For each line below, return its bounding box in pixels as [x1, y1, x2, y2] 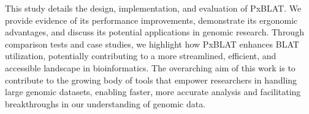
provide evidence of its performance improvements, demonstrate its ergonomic [5, 13, 298, 26]
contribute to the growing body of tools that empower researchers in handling [5, 73, 297, 86]
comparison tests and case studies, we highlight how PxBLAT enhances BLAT [5, 37, 299, 50]
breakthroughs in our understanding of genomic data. [5, 97, 206, 110]
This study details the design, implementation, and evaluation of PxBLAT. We [5, 2, 302, 14]
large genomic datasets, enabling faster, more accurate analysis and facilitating [5, 85, 301, 98]
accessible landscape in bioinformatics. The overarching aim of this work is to [5, 61, 296, 74]
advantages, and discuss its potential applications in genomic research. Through [5, 26, 304, 38]
